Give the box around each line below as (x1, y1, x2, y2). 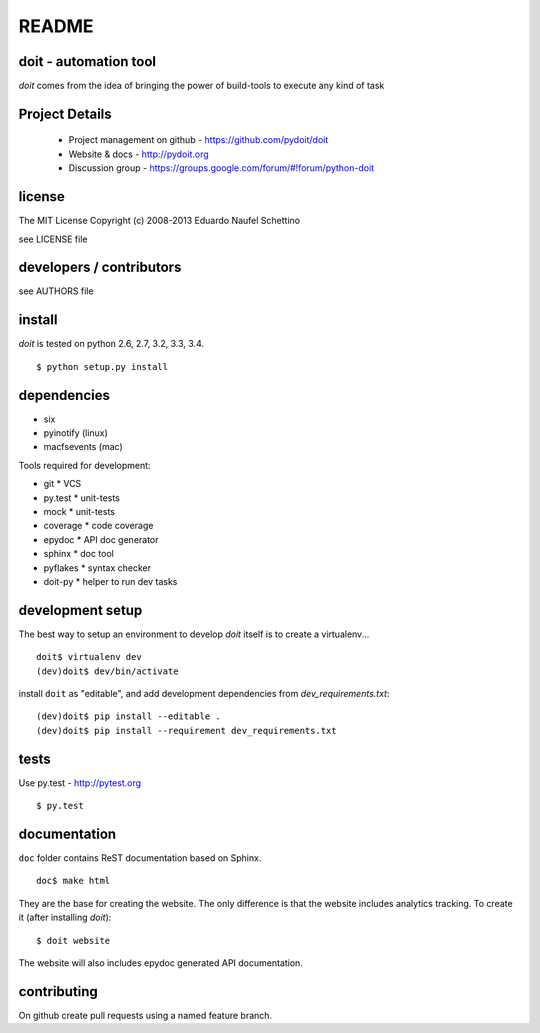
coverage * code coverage (43, 520, 154, 532)
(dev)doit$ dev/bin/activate (36, 665, 179, 677)
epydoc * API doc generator (43, 533, 159, 545)
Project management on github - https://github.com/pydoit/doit (68, 134, 329, 146)
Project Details (18, 105, 112, 122)
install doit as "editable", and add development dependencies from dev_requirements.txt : (18, 688, 390, 700)
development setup (18, 601, 143, 619)
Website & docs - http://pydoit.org (68, 148, 209, 160)
